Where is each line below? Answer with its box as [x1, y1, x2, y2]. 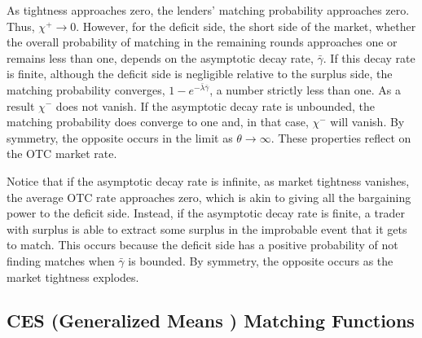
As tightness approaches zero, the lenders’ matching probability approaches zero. [7, 2, 410, 18]
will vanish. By [330, 113, 405, 130]
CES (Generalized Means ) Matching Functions [7, 308, 415, 333]
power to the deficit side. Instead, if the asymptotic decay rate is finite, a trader [7, 204, 405, 222]
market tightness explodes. [7, 268, 139, 285]
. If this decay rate [323, 49, 415, 66]
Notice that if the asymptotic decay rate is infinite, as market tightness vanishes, [7, 172, 410, 189]
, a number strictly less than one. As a [209, 81, 402, 98]
